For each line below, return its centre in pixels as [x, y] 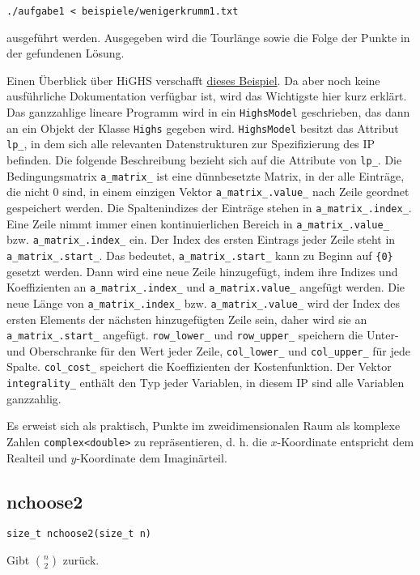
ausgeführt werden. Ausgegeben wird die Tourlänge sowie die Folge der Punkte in [208, 37]
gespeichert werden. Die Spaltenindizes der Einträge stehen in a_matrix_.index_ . [209, 207]
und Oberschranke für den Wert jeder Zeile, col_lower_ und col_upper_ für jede [209, 350]
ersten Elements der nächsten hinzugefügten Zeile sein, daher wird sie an [187, 319]
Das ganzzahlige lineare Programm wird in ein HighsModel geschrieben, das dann [208, 112]
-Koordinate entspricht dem [346, 441]
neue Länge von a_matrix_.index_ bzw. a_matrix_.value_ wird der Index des [204, 302]
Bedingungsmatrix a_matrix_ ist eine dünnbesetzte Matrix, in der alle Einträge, [206, 175]
